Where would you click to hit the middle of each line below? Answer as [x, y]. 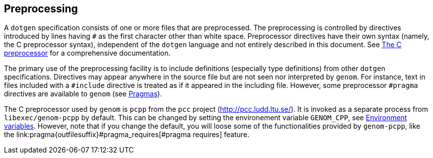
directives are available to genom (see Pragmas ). [83, 94]
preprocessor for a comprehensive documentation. [87, 53]
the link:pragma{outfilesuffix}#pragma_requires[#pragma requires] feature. [127, 135]
